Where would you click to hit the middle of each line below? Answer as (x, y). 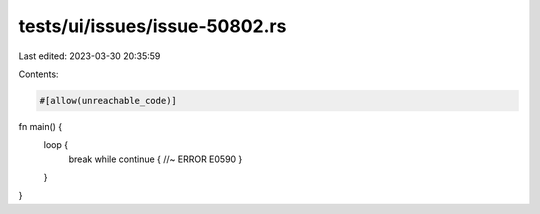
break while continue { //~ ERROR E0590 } (155, 159)
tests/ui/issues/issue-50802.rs (152, 26)
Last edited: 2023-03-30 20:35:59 (89, 56)
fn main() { (40, 126)
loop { (56, 145)
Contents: (38, 74)
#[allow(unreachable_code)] (108, 100)
